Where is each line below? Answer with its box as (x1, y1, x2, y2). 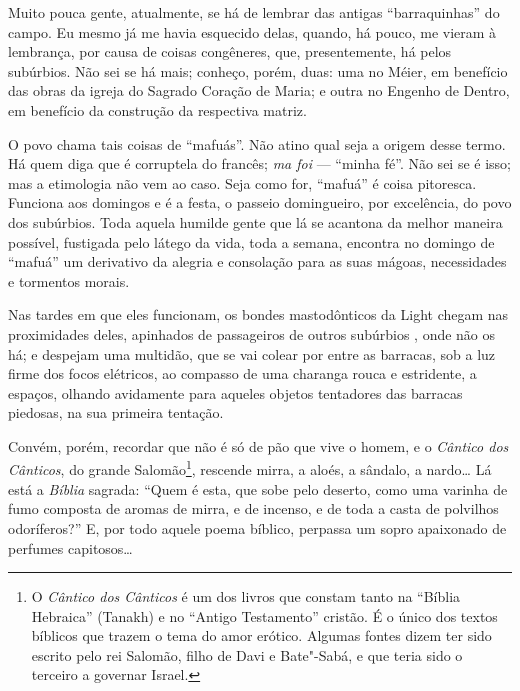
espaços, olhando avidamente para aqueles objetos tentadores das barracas (8, 382, 463, 403)
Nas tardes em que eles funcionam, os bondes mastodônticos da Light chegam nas (8, 304, 509, 325)
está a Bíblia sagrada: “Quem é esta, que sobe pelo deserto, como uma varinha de (8, 478, 508, 499)
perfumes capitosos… (8, 537, 133, 558)
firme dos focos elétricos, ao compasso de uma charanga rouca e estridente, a (8, 363, 477, 384)
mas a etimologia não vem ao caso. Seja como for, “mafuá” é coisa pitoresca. (8, 172, 477, 193)
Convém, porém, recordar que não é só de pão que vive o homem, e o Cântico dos (8, 435, 509, 456)
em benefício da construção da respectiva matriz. (8, 99, 307, 120)
